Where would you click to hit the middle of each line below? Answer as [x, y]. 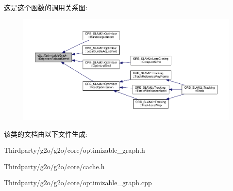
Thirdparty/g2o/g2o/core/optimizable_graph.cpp [78, 183]
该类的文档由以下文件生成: [46, 134]
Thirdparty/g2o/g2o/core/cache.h [54, 166]
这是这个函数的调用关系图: [46, 7]
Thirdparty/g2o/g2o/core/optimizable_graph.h [75, 150]
